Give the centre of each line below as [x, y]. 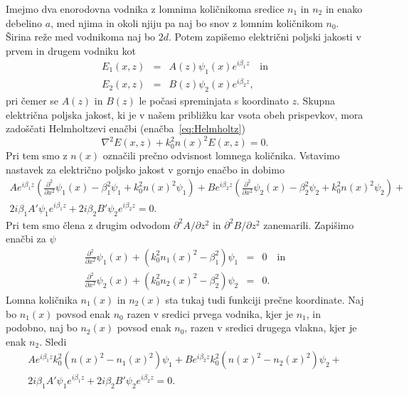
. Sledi [53, 341]
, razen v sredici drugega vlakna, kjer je [271, 328]
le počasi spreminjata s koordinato [214, 100]
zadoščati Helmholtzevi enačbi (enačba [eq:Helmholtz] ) [126, 128]
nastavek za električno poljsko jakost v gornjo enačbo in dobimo [145, 169]
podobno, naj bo [42, 328]
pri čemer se [32, 100]
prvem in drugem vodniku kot [71, 50]
